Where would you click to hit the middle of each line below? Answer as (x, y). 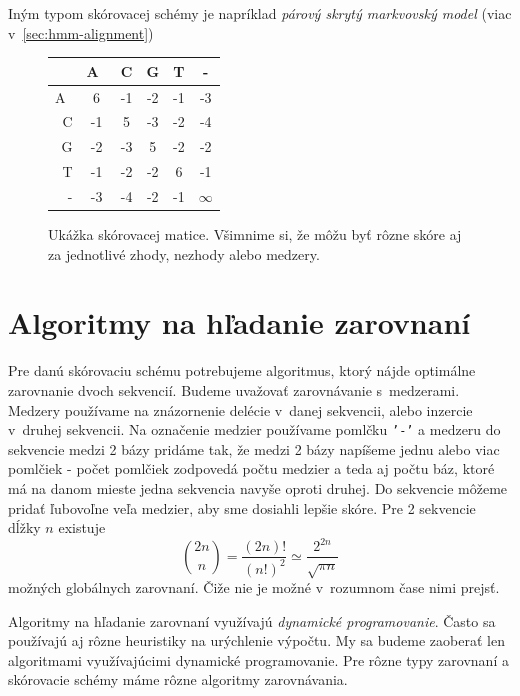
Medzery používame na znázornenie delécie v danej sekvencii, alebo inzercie (240, 409)
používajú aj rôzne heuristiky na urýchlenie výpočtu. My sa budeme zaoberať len (256, 640)
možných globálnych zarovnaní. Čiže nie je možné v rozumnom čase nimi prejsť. (254, 587)
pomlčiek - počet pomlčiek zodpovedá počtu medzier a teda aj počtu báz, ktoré (251, 468)
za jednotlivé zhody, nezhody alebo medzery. (184, 253)
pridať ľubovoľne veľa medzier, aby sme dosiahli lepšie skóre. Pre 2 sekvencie (242, 507)
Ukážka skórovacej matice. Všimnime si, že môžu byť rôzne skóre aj (255, 234)
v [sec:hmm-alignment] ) (81, 32)
